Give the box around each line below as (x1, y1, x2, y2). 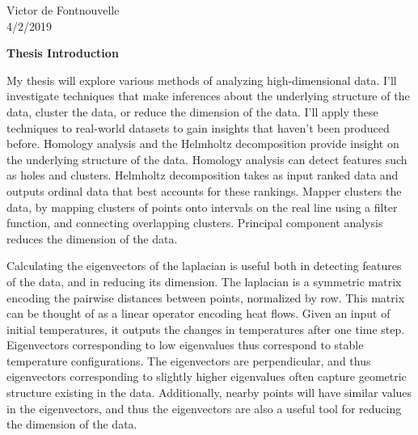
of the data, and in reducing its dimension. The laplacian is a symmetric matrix (6, 272, 402, 289)
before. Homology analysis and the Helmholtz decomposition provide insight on (6, 135, 399, 152)
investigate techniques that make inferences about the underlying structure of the (6, 87, 410, 104)
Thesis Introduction (6, 44, 119, 61)
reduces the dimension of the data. (6, 230, 178, 247)
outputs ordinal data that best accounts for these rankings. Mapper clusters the (6, 182, 402, 199)
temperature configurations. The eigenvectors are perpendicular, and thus (6, 352, 371, 369)
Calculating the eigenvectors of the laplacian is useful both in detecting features (6, 257, 402, 274)
